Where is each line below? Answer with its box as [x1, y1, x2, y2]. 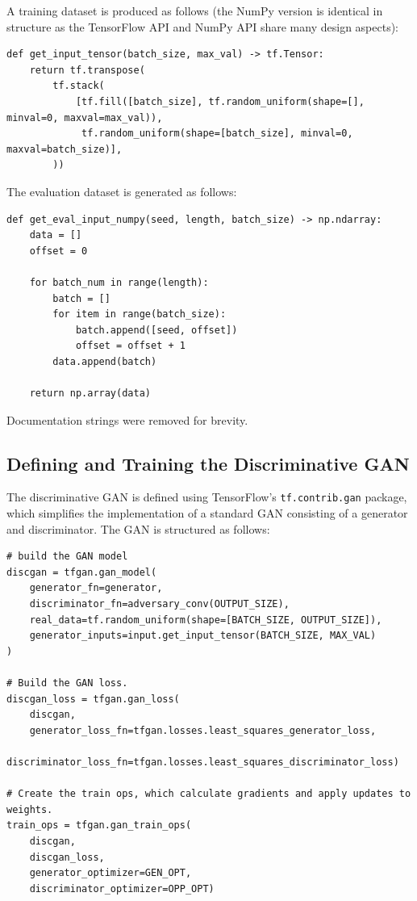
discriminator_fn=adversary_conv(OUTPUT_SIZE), [29, 598, 290, 610]
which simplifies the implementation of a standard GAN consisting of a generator [6, 505, 408, 522]
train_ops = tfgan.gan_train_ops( [6, 819, 192, 832]
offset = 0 [29, 245, 88, 257]
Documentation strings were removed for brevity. [6, 411, 248, 428]
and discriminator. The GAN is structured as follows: [6, 520, 270, 537]
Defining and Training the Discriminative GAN [6, 450, 410, 476]
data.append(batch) [52, 355, 157, 367]
